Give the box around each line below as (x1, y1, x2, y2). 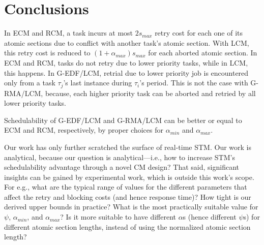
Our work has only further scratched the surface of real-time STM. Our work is (4, 141, 251, 152)
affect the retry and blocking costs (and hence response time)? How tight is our (4, 191, 251, 202)
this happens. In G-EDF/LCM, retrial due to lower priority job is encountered (4, 67, 249, 78)
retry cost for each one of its (155, 27, 243, 38)
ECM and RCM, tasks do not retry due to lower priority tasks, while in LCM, (4, 57, 248, 68)
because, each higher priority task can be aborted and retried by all (45, 87, 256, 98)
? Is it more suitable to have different (60, 211, 176, 222)
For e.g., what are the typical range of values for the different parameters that (4, 181, 247, 192)
